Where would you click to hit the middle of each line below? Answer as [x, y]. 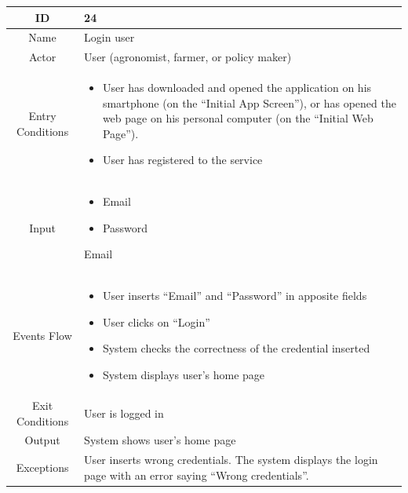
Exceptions [42, 467]
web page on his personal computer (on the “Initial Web [238, 118]
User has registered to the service [182, 160]
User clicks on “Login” [156, 321]
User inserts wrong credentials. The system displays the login [231, 460]
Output [42, 440]
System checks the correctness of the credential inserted [236, 348]
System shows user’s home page [160, 440]
